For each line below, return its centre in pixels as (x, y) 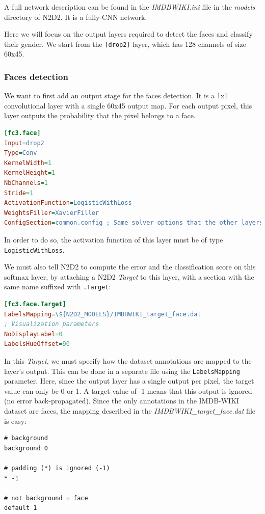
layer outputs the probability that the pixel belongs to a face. (100, 115)
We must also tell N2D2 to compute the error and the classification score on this (130, 267)
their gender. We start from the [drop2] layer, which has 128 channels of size (125, 44)
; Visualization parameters (52, 324)
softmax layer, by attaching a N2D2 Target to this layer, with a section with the (129, 276)
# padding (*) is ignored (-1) (57, 468)
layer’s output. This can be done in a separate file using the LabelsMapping (122, 371)
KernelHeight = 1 (30, 173)
